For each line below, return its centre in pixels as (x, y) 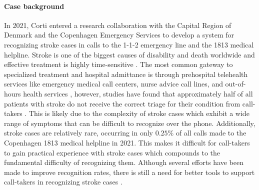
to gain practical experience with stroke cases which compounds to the (112, 152)
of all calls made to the (211, 133)
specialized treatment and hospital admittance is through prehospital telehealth (126, 74)
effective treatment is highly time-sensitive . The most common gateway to (118, 64)
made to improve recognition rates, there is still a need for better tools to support (129, 172)
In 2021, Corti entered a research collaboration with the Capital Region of (118, 25)
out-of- (235, 84)
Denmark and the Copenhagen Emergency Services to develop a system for (119, 35)
